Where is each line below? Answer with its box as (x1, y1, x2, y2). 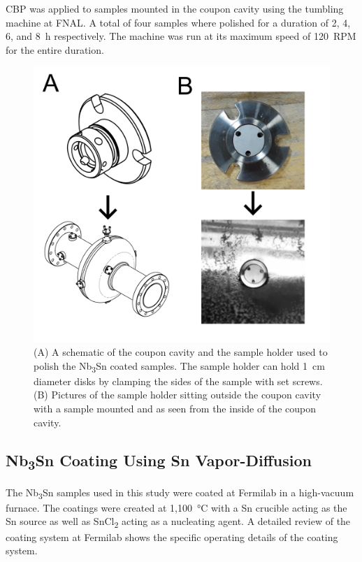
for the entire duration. (6, 42, 104, 57)
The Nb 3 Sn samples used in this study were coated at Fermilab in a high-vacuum (6, 484, 354, 501)
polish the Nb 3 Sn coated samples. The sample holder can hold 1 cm (34, 358, 325, 375)
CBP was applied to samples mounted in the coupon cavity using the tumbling (6, 1, 344, 15)
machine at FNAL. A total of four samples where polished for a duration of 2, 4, (6, 15, 351, 29)
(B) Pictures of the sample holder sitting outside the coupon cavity (34, 387, 321, 402)
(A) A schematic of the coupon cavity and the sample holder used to (34, 345, 328, 359)
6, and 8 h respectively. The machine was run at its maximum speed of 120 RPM (6, 29, 356, 43)
